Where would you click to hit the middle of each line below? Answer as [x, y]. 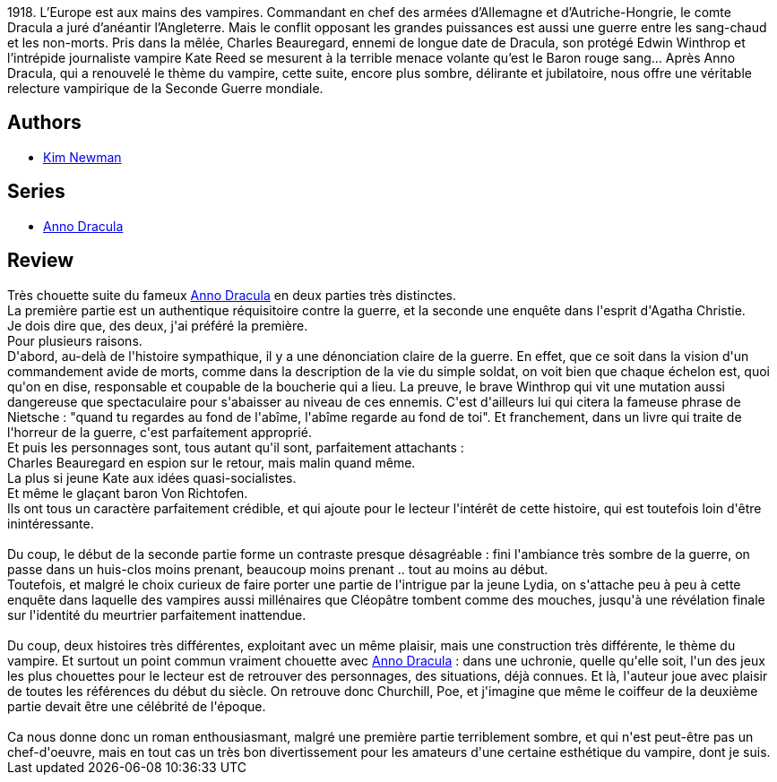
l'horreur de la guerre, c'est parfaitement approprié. [160, 432]
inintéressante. [51, 523]
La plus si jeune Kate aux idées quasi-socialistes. [152, 477]
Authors [44, 123]
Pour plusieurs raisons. [75, 340]
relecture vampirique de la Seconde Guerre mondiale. [165, 88]
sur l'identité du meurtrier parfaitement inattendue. [157, 614]
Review [41, 261]
